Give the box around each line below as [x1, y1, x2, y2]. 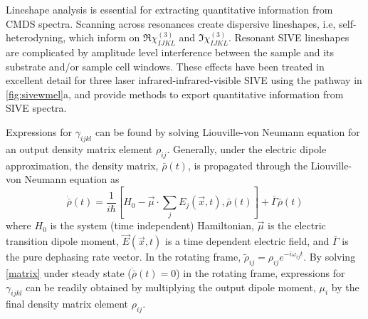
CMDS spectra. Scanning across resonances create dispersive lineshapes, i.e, [6, 16, 336, 31]
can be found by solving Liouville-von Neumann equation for [95, 124, 360, 139]
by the [331, 279, 359, 294]
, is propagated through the [187, 157, 308, 172]
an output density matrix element [6, 141, 153, 156]
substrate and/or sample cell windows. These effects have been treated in [6, 58, 325, 73]
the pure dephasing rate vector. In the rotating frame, [6, 249, 241, 264]
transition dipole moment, [6, 234, 119, 249]
